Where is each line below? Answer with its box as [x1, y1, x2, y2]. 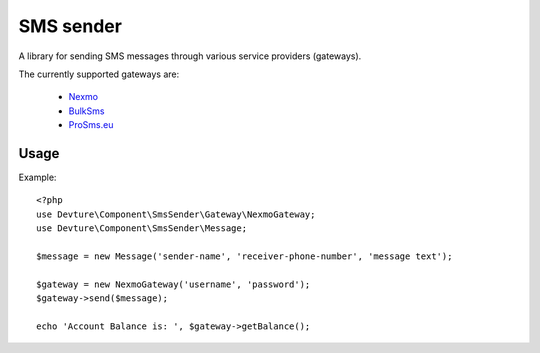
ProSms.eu [68, 119, 114, 131]
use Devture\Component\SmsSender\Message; [36, 223, 248, 234]
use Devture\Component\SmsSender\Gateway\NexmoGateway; [36, 208, 316, 220]
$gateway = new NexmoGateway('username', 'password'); [36, 278, 311, 290]
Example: [18, 171, 57, 184]
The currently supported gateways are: [18, 68, 180, 80]
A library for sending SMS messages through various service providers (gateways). [18, 50, 362, 62]
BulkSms [68, 105, 105, 117]
